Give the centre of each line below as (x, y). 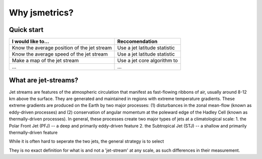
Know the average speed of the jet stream (60, 54)
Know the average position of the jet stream (62, 48)
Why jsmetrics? (41, 13)
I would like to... (31, 42)
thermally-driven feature (33, 132)
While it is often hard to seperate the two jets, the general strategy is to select (87, 141)
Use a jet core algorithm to (147, 60)
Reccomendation (137, 42)
